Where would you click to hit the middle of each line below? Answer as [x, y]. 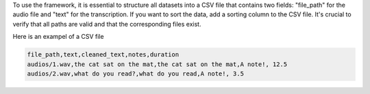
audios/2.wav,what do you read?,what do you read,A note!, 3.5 [136, 74]
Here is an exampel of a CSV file [58, 37]
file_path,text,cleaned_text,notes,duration [103, 55]
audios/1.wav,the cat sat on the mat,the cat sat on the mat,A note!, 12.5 [157, 64]
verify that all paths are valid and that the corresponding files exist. [107, 24]
